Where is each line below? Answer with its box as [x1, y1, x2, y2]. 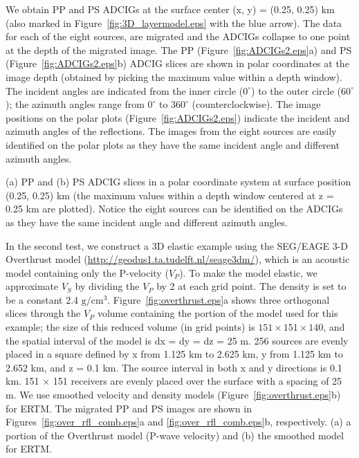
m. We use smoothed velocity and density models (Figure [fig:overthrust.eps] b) [6, 387, 341, 402]
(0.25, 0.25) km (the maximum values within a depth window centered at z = [6, 187, 334, 202]
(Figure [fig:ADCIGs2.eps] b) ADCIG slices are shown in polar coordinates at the [6, 56, 349, 71]
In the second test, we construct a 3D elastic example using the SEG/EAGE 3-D [6, 238, 349, 253]
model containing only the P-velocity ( [6, 265, 169, 280]
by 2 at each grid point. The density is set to [156, 279, 347, 293]
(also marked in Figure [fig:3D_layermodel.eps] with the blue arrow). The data [6, 15, 342, 30]
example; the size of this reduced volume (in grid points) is [6, 320, 255, 334]
